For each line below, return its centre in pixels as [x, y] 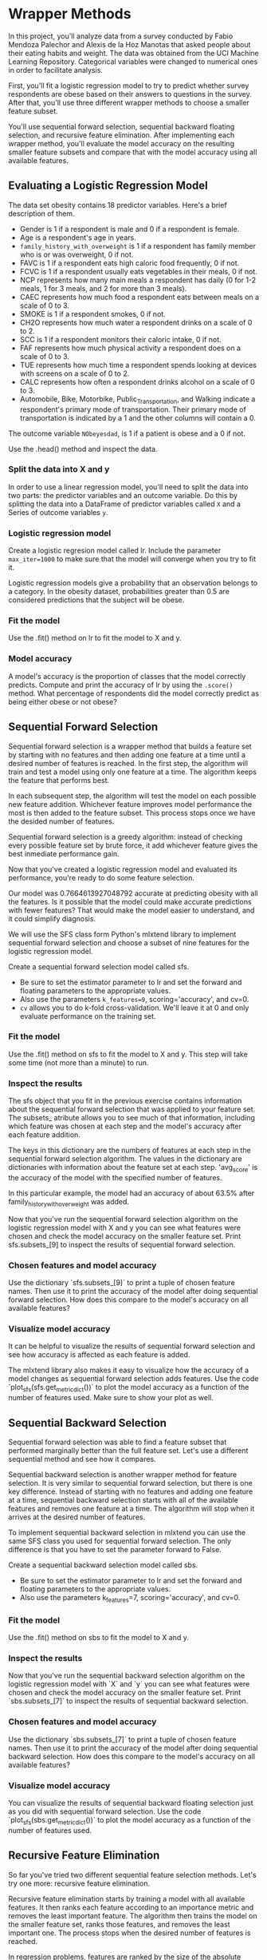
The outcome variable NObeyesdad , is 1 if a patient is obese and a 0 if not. [127, 433]
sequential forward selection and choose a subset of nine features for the [129, 942]
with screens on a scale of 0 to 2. [75, 373]
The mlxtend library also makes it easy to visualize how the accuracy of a [129, 1370]
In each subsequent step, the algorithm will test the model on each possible [132, 796]
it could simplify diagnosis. [52, 918]
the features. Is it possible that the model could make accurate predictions [130, 901]
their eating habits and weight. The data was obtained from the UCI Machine [133, 53]
